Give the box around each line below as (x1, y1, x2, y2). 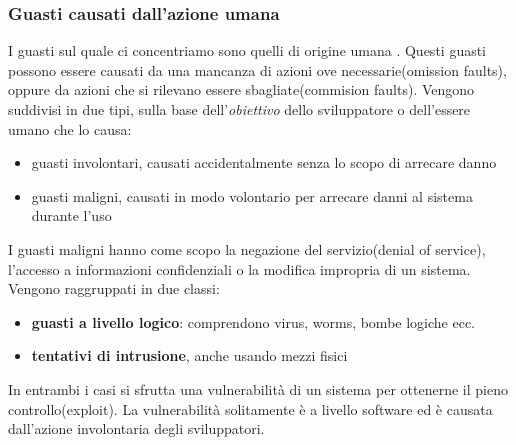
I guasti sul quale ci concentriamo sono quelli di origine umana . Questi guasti (8, 40, 487, 61)
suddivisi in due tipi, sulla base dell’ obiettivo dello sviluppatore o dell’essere (8, 99, 471, 119)
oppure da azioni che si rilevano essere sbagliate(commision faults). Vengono (8, 79, 475, 100)
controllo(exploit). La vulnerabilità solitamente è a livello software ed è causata (8, 398, 493, 419)
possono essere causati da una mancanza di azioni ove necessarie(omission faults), (8, 59, 507, 80)
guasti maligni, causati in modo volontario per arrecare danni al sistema (31, 185, 473, 206)
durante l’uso (31, 205, 112, 226)
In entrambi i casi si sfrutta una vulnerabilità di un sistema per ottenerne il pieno (8, 378, 508, 399)
